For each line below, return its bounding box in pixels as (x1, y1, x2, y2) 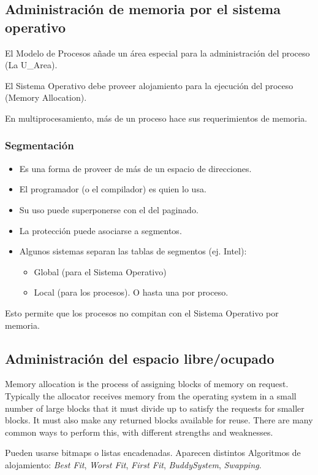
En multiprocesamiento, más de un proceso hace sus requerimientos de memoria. (5, 111, 308, 124)
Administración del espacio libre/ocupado (5, 348, 274, 367)
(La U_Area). (5, 58, 58, 71)
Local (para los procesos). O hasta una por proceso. (34, 286, 229, 299)
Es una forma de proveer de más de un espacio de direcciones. (19, 162, 252, 175)
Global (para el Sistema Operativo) (34, 265, 167, 278)
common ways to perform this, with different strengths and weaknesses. (5, 425, 273, 438)
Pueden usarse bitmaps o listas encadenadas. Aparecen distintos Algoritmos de (5, 446, 301, 459)
